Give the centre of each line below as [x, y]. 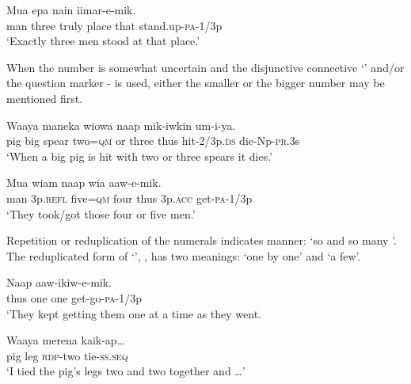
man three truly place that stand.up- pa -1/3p [114, 25]
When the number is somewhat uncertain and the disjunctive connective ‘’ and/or [205, 67]
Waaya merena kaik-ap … [66, 340]
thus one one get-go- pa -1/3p [74, 297]
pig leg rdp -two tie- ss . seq [67, 355]
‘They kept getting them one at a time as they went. [134, 313]
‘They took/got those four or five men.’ [101, 213]
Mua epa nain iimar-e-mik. [71, 10]
